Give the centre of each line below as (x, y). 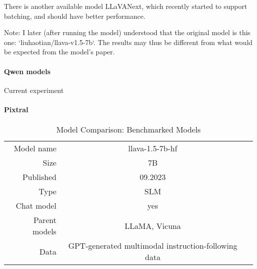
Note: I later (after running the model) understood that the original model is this (127, 32)
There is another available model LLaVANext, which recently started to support (126, 6)
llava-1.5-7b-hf (153, 148)
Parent (45, 220)
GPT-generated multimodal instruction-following (153, 246)
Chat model (36, 206)
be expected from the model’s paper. (60, 52)
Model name (35, 148)
